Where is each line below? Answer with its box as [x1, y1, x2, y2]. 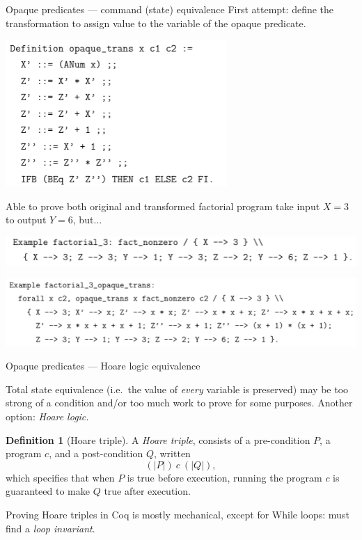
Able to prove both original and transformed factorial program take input [6, 198, 320, 213]
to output [6, 212, 47, 227]
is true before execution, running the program [127, 470, 322, 484]
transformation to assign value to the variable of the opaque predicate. [6, 15, 306, 30]
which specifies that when [6, 470, 115, 484]
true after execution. [104, 484, 191, 498]
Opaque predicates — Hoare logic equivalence [6, 358, 200, 373]
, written [153, 446, 191, 461]
